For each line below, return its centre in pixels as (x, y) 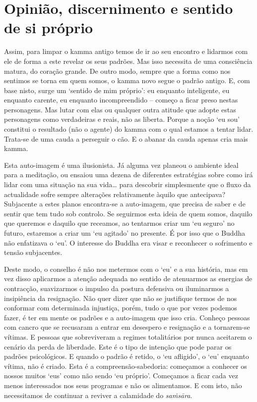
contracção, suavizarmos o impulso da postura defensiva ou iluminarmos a (117, 288)
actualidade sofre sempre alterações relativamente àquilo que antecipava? (115, 194)
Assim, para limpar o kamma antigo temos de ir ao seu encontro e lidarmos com (126, 51)
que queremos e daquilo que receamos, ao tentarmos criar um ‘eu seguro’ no (119, 223)
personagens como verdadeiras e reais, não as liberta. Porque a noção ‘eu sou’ (122, 119)
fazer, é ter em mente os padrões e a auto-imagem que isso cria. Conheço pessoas (127, 317)
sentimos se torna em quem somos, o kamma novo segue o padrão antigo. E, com (127, 80)
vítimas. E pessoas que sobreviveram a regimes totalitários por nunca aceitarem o (128, 336)
